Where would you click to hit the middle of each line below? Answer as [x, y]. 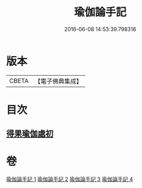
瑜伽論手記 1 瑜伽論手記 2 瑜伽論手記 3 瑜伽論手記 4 [70, 179]
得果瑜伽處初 [30, 134]
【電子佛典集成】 [58, 81]
